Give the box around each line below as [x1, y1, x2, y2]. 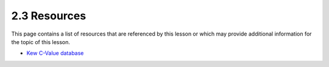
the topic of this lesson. [11, 38, 70, 45]
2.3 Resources [11, 9, 87, 22]
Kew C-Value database [26, 49, 84, 57]
